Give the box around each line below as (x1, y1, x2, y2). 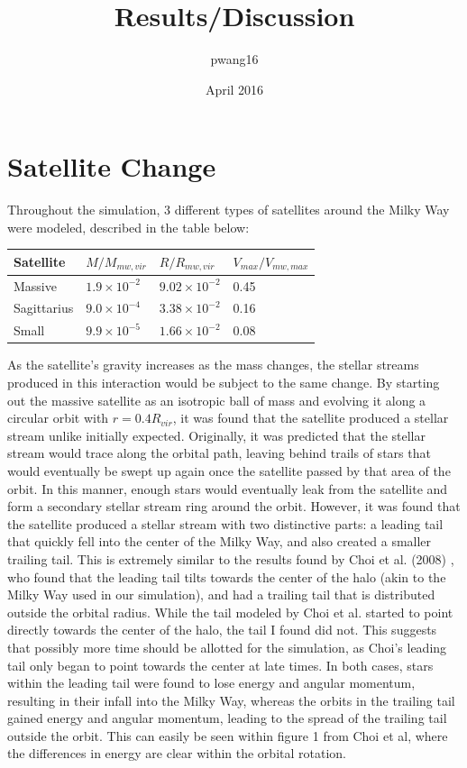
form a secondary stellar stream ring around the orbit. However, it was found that (7, 497, 461, 516)
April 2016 (205, 79, 264, 98)
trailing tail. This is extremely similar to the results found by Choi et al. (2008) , (7, 549, 454, 568)
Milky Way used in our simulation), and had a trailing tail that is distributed (7, 585, 435, 604)
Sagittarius (14, 298, 74, 317)
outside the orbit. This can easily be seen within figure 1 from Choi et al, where (7, 726, 448, 745)
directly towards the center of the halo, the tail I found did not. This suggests (7, 620, 437, 639)
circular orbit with (7, 408, 109, 427)
